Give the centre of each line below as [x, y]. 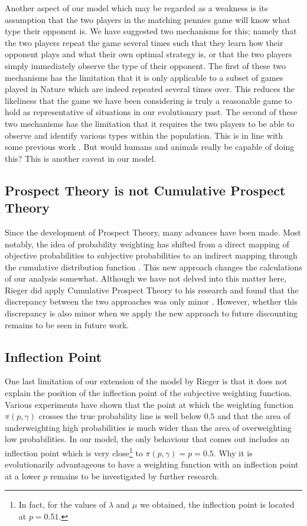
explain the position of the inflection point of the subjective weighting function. [148, 393]
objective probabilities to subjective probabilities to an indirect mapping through [151, 255]
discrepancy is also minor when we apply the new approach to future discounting [151, 313]
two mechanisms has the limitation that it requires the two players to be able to [150, 123]
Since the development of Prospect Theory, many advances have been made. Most [153, 232]
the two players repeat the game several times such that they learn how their [144, 42]
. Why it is [233, 453]
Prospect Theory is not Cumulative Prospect [145, 190]
